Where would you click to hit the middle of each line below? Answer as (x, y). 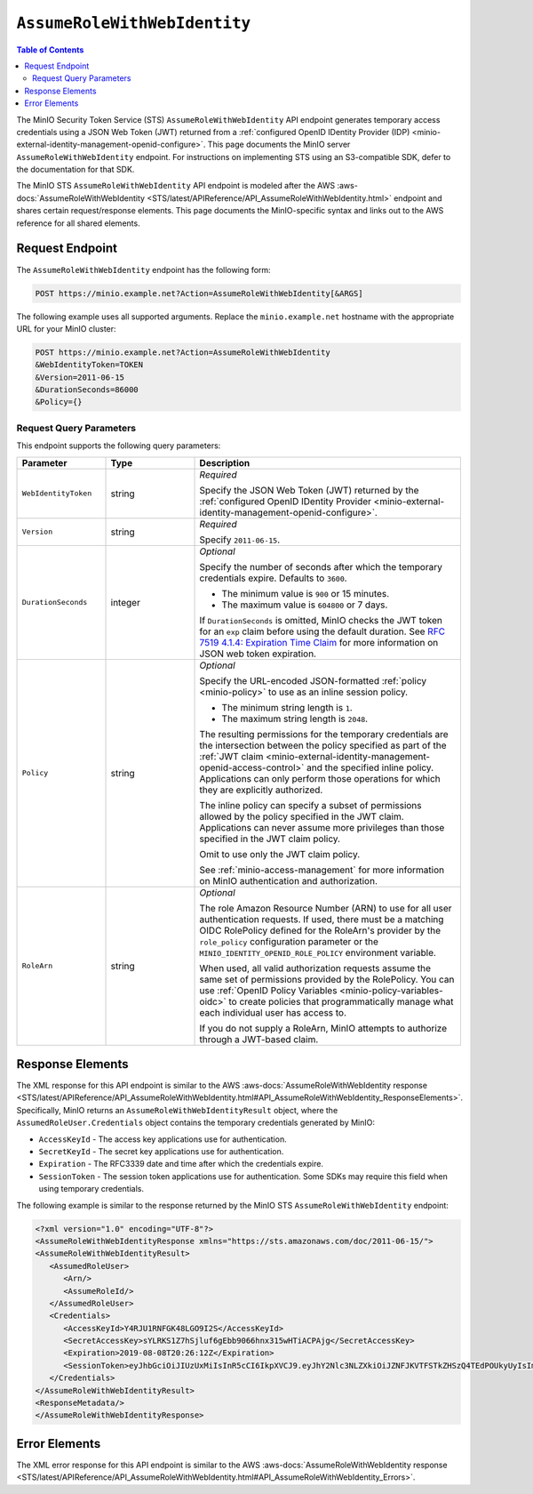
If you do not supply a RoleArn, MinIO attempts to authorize (323, 1028)
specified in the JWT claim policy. (270, 839)
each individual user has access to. (273, 1012)
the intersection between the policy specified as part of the (323, 745)
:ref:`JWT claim (231, 756)
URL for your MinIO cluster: (66, 328)
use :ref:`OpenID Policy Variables (268, 990)
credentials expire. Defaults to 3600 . (273, 578)
